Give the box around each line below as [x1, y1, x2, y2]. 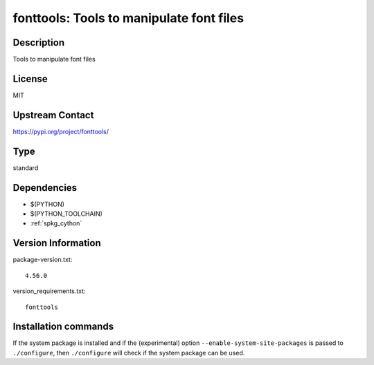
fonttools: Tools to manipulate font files [12, 10, 244, 26]
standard [12, 163, 39, 172]
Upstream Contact [12, 109, 94, 121]
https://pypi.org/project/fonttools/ [12, 127, 109, 135]
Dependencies [12, 182, 78, 194]
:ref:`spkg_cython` [30, 219, 82, 227]
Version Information [12, 237, 101, 249]
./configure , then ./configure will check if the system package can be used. [12, 348, 245, 357]
